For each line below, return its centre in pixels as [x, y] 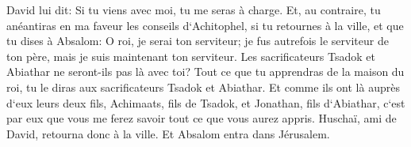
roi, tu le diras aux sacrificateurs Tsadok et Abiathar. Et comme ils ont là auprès [203, 87]
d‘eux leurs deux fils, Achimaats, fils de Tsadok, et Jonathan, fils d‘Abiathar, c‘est [206, 102]
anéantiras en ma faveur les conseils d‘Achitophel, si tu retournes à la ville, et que [205, 25]
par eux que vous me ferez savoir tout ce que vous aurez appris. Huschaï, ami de [202, 118]
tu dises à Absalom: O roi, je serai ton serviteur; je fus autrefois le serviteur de [198, 41]
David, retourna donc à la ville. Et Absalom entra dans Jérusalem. [168, 133]
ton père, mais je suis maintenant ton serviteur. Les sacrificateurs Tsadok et [191, 56]
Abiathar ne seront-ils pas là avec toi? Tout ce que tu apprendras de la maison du [205, 72]
